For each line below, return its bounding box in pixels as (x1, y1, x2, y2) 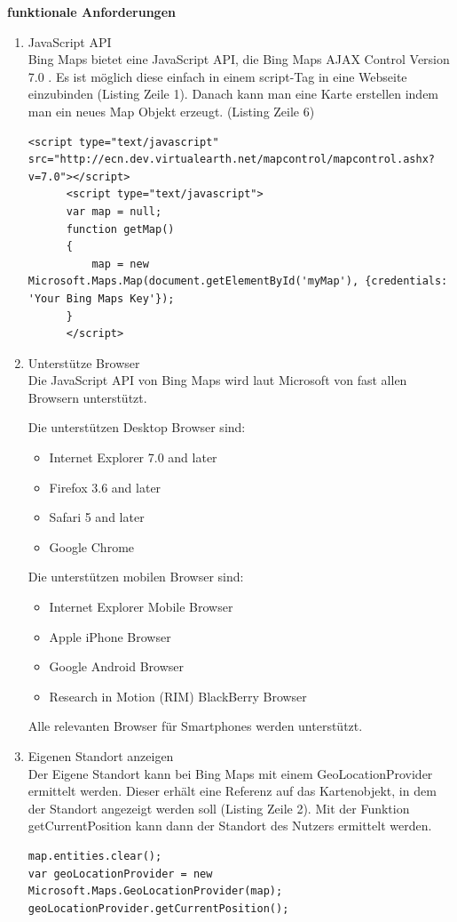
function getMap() (66, 222, 175, 236)
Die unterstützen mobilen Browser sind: (28, 567, 244, 586)
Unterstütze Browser (28, 353, 140, 372)
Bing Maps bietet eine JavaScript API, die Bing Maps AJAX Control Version (28, 50, 450, 68)
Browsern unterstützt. (28, 388, 147, 406)
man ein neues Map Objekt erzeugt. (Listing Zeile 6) (28, 101, 315, 120)
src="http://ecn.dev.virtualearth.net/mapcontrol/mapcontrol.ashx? (28, 153, 435, 166)
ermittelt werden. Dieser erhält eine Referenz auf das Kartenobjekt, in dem (28, 782, 437, 800)
